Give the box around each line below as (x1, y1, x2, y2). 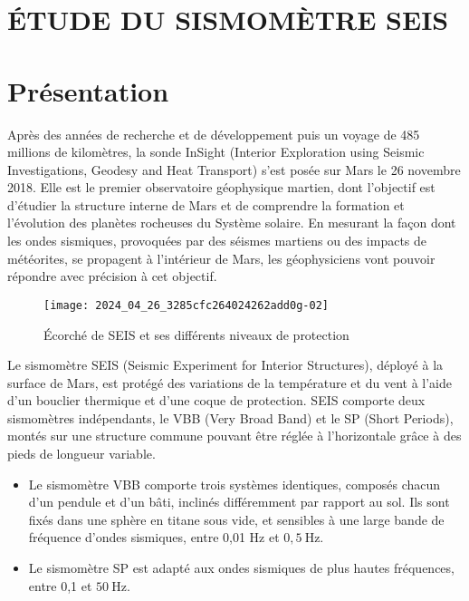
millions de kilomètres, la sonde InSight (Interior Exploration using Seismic (7, 142, 425, 161)
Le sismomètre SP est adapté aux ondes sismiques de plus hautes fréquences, (28, 558, 455, 577)
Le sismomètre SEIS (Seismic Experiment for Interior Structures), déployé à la (7, 355, 444, 374)
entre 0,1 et (28, 576, 92, 595)
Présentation (7, 72, 169, 109)
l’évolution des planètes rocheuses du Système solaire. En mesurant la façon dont (7, 213, 456, 232)
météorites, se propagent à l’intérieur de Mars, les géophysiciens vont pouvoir (7, 248, 435, 267)
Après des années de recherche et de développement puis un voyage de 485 (7, 124, 420, 143)
